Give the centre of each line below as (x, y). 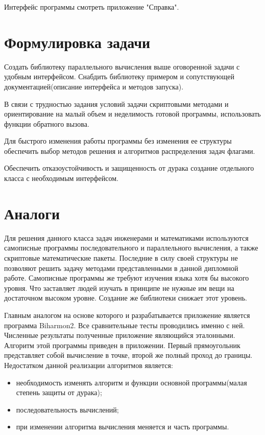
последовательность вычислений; (67, 409)
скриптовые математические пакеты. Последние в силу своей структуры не (121, 257)
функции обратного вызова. (47, 123)
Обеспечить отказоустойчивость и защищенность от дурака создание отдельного (129, 168)
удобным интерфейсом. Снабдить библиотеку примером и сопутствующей (119, 76)
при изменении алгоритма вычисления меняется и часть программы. (123, 427)
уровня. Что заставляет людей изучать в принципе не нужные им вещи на (119, 288)
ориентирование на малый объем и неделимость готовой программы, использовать (132, 114)
